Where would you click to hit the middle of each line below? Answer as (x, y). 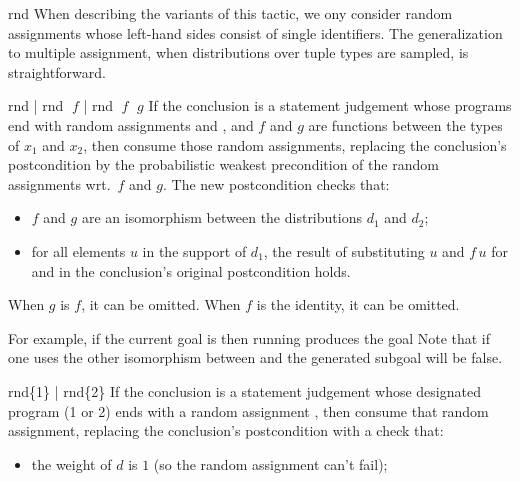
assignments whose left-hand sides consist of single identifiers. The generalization (255, 32)
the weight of (71, 463)
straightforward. (57, 71)
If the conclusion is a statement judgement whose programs (330, 105)
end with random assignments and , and (131, 124)
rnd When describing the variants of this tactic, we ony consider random (230, 13)
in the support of (194, 250)
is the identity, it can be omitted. (358, 304)
